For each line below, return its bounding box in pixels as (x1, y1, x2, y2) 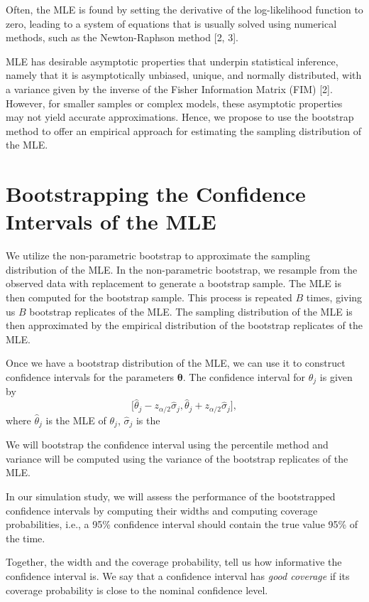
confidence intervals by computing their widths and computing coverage (6, 502, 318, 517)
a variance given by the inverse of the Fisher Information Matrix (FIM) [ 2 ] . (6, 81, 333, 96)
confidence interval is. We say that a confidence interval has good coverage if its (6, 568, 350, 583)
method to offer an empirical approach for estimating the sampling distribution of (6, 123, 361, 138)
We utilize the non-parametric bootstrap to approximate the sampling (6, 248, 310, 263)
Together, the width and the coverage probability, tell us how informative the (6, 554, 342, 569)
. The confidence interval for (182, 370, 306, 384)
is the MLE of (45, 412, 106, 427)
